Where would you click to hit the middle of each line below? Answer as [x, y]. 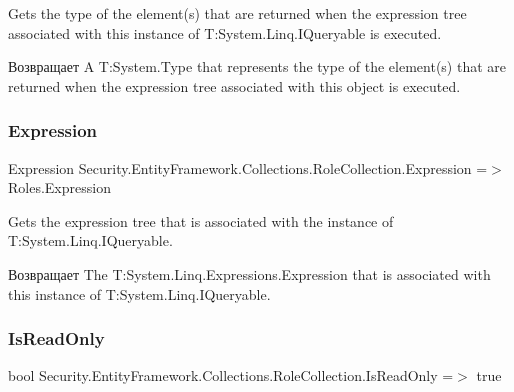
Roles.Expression [59, 187]
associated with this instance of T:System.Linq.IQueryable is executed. [225, 32]
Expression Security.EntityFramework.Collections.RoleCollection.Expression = [248, 167]
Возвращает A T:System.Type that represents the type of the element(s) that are [257, 66]
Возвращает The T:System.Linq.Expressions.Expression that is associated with [249, 273]
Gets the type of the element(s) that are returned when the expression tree [237, 13]
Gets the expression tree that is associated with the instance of [201, 220]
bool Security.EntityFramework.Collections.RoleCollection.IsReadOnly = [231, 375]
